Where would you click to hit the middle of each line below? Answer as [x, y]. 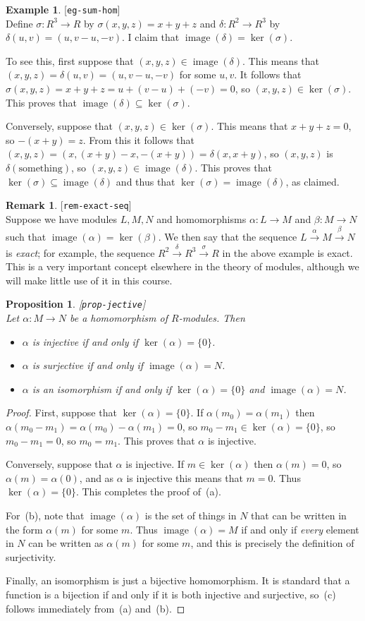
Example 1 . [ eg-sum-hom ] [63, 9]
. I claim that [150, 37]
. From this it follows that [139, 139]
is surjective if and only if [88, 365]
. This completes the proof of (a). [148, 492]
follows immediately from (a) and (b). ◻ [95, 608]
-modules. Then [212, 318]
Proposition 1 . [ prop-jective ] [76, 304]
